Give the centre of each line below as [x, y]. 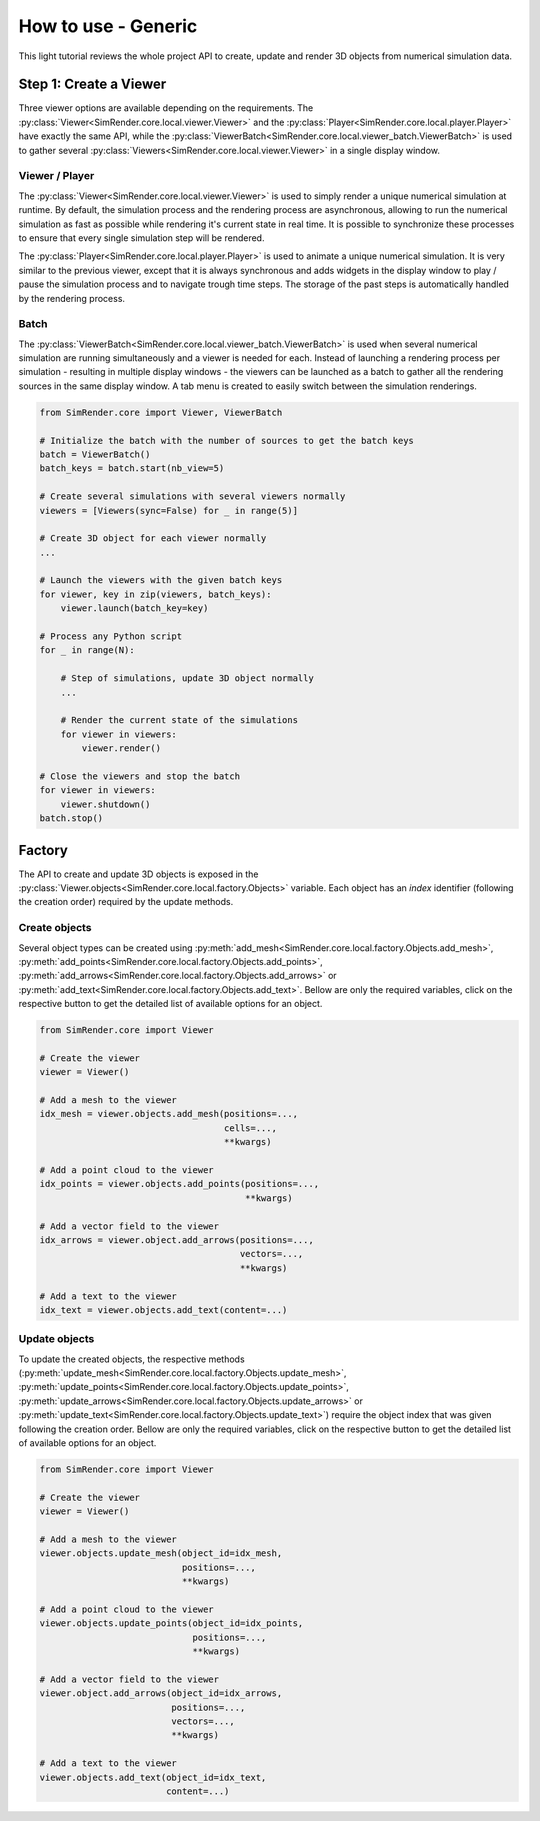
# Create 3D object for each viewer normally [153, 538]
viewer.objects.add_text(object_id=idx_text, [153, 1777]
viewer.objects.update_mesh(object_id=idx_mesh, [161, 1553]
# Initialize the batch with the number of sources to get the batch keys [227, 440]
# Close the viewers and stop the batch [139, 776]
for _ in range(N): [87, 650]
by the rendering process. [71, 298]
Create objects [55, 928]
